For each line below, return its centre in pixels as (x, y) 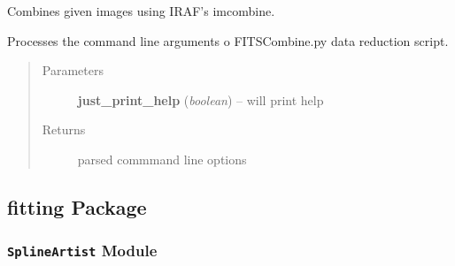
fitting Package (77, 206)
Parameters (73, 70)
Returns (64, 129)
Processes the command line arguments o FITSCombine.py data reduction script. (228, 40)
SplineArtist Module (82, 251)
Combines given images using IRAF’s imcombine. (141, 11)
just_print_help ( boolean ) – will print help (201, 99)
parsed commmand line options (162, 159)
